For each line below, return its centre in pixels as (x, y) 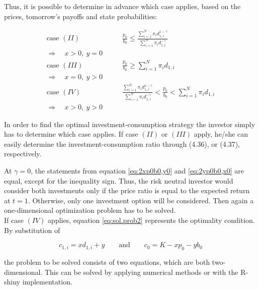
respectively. (23, 154)
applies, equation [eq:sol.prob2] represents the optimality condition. (151, 220)
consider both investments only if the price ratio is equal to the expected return (127, 190)
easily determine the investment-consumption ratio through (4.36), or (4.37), (122, 143)
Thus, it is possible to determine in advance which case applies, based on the (122, 6)
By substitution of (32, 230)
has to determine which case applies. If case (71, 134)
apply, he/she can (221, 134)
